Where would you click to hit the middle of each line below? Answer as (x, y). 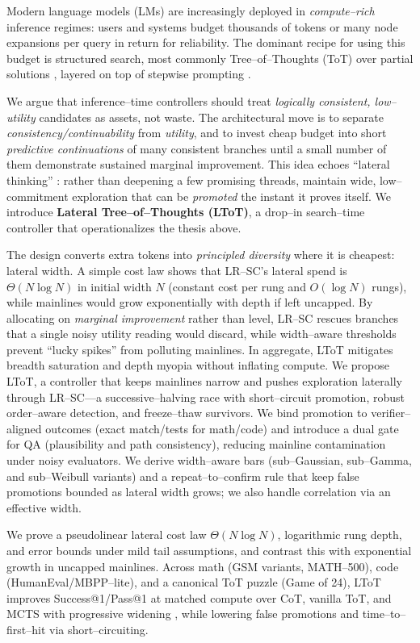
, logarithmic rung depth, (340, 534)
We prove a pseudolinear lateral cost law (107, 534)
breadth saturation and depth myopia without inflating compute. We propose (198, 365)
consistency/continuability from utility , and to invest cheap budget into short (197, 133)
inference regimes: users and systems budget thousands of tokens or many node (202, 26)
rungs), (389, 286)
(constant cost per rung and (237, 286)
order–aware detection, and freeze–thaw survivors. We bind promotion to (187, 413)
